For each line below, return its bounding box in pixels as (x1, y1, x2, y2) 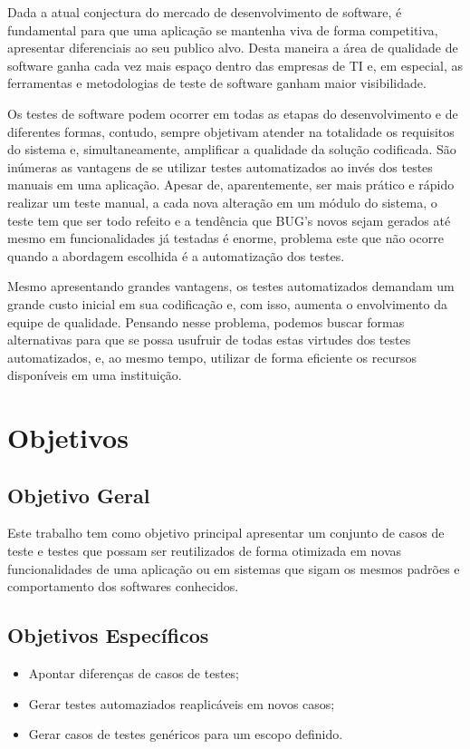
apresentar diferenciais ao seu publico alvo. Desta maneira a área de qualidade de (7, 38, 458, 57)
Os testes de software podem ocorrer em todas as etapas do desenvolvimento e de (7, 103, 458, 122)
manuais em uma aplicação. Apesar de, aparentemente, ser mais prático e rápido (7, 175, 455, 194)
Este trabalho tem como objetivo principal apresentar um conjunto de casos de (7, 523, 445, 542)
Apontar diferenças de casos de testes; (28, 664, 239, 683)
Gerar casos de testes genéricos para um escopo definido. (28, 725, 343, 744)
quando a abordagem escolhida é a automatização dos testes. (7, 246, 345, 265)
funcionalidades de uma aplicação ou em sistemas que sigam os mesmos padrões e (7, 559, 460, 578)
